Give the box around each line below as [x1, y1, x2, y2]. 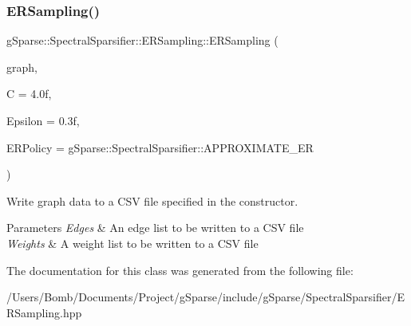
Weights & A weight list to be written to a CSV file [6, 234, 259, 251]
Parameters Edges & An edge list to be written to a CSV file [6, 219, 304, 236]
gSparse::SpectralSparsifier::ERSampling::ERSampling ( [6, 32, 279, 49]
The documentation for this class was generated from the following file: [6, 261, 354, 278]
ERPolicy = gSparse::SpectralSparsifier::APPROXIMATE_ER [6, 139, 314, 155]
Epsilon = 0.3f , [6, 112, 80, 128]
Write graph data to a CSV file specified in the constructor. [6, 192, 298, 209]
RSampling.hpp [6, 304, 82, 320]
